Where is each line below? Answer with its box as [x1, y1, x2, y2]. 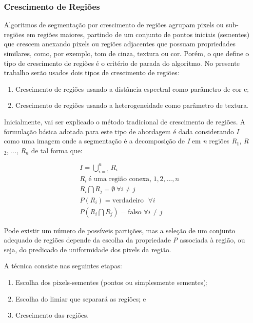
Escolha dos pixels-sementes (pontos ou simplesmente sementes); [15, 277, 208, 287]
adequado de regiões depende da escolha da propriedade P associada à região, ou [4, 235, 245, 245]
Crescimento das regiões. [15, 310, 89, 320]
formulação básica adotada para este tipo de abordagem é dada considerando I [4, 126, 239, 136]
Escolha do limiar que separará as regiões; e [15, 293, 146, 303]
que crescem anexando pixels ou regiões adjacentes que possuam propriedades [4, 39, 236, 49]
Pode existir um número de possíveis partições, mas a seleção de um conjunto [4, 225, 235, 235]
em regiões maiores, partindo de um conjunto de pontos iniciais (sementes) [26, 29, 250, 39]
